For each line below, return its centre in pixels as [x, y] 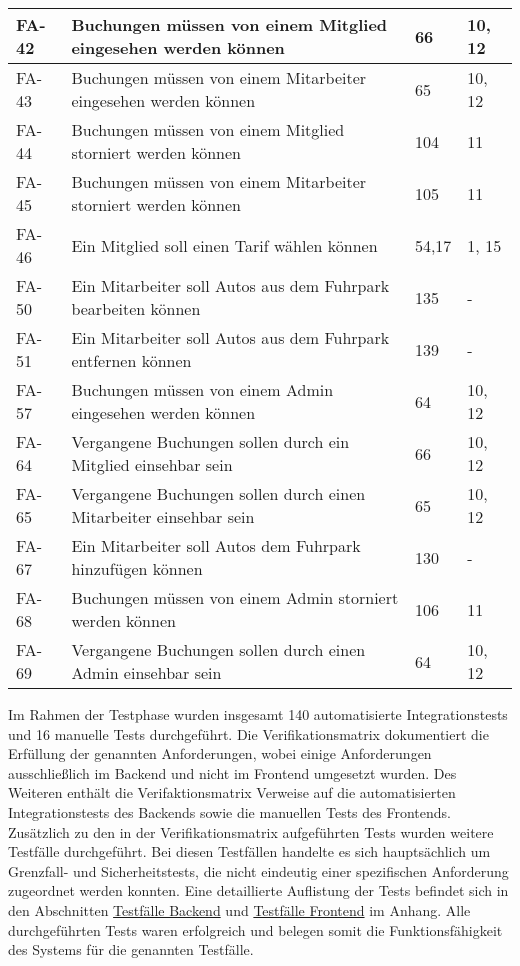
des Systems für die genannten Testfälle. [131, 949]
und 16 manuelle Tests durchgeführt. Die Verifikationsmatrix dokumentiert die [248, 733]
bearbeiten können [136, 308]
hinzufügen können [137, 568]
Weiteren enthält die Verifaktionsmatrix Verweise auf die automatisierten [232, 792]
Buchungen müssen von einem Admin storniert [235, 597]
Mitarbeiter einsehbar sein [163, 516]
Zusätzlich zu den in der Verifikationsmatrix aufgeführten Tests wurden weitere [251, 831]
